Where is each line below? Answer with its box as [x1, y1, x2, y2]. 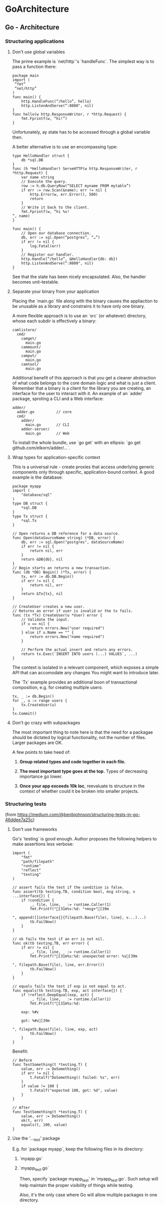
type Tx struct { [12, 514, 48, 519]
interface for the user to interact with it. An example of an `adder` [12, 390, 143, 396]
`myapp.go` [19, 1155, 43, 1161]
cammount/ [21, 344, 41, 349]
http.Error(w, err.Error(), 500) [30, 192, 98, 197]
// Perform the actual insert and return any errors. [21, 647, 133, 652]
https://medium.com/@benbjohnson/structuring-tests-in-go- [17, 812, 141, 818]
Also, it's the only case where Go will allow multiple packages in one [19, 1192, 158, 1198]
